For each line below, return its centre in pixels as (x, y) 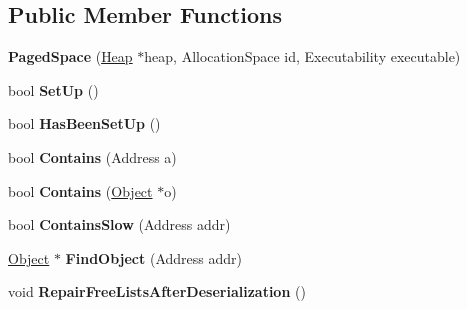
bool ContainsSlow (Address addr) (119, 224)
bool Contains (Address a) (92, 156)
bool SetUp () (53, 89)
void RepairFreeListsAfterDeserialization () (157, 291)
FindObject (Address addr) (153, 257)
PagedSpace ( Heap (70, 56)
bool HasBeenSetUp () (84, 123)
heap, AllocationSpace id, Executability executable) (302, 56)
